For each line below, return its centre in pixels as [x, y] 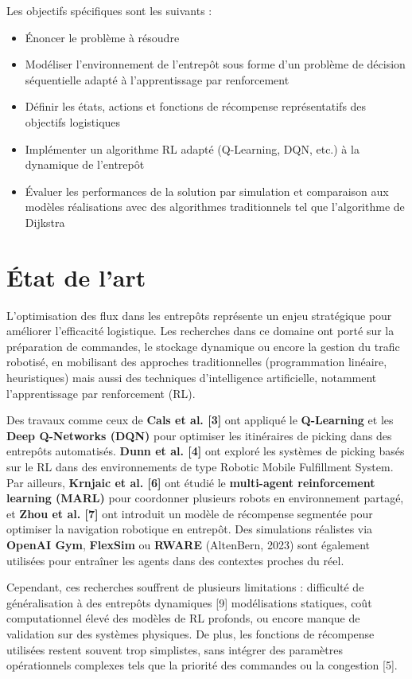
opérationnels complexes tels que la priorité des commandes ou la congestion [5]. [202, 665]
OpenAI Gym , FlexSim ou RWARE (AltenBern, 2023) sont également [189, 544]
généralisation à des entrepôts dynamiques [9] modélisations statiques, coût [189, 602]
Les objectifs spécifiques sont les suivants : [109, 10]
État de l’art [76, 277]
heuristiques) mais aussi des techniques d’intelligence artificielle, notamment [192, 378]
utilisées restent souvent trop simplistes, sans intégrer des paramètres [175, 649]
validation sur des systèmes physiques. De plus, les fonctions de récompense [190, 633]
